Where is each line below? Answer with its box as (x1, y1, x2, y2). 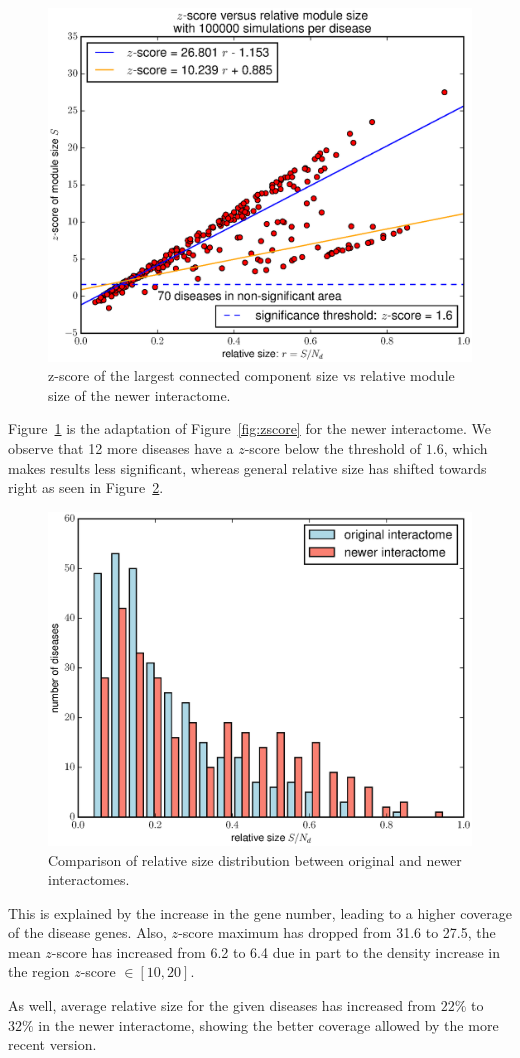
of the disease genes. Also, (8, 922, 167, 943)
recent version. (8, 1034, 97, 1055)
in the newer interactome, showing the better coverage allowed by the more (38, 1014, 499, 1035)
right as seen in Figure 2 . (8, 477, 164, 498)
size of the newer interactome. (48, 384, 231, 405)
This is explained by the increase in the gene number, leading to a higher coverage (8, 902, 512, 923)
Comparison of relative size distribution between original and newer (48, 849, 462, 870)
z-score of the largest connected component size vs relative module (48, 365, 455, 386)
